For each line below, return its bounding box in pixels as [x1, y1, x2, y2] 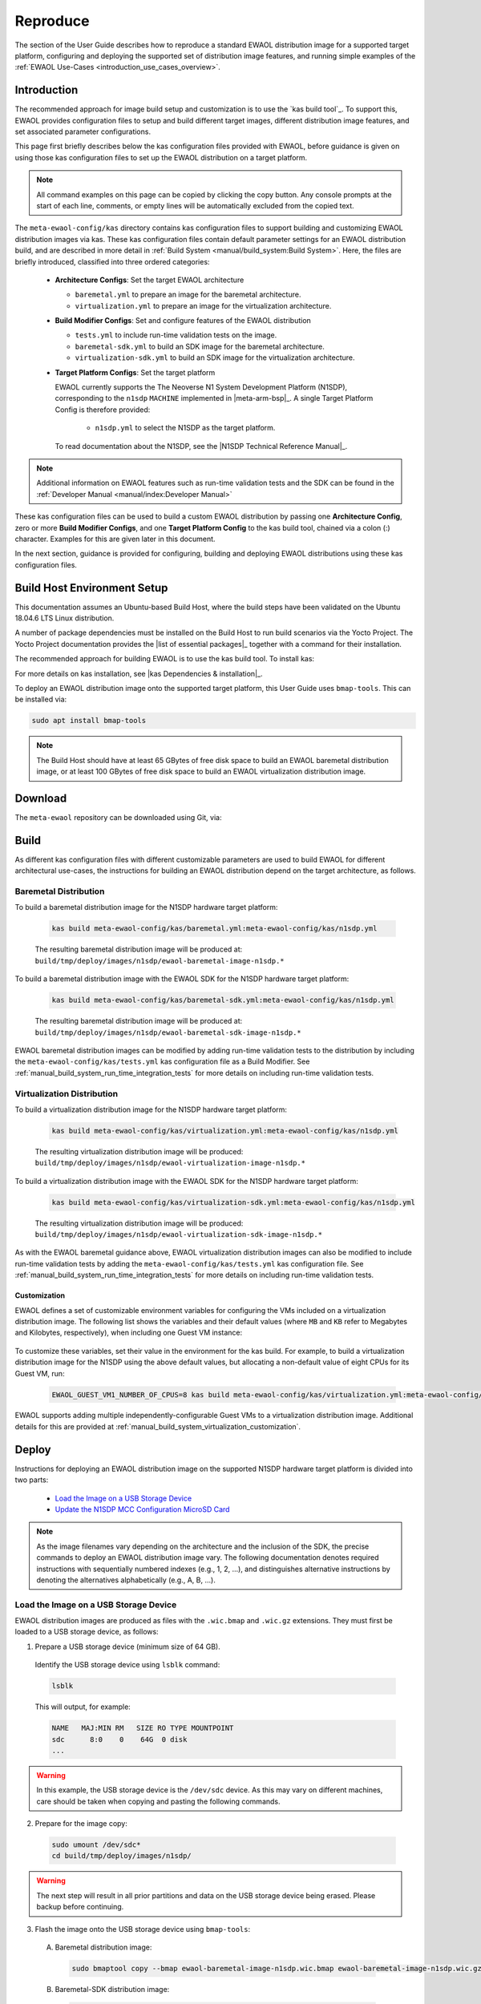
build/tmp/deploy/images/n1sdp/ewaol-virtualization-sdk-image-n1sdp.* [34, 1230, 323, 1238]
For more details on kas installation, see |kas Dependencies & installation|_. [14, 669, 263, 678]
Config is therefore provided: [55, 405, 151, 414]
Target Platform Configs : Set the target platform [55, 367, 216, 377]
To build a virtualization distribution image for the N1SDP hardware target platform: [14, 1105, 288, 1114]
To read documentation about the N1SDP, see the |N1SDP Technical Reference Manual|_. [55, 441, 348, 450]
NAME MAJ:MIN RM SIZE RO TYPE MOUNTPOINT [51, 1723, 234, 1733]
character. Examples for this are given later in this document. [14, 534, 216, 543]
